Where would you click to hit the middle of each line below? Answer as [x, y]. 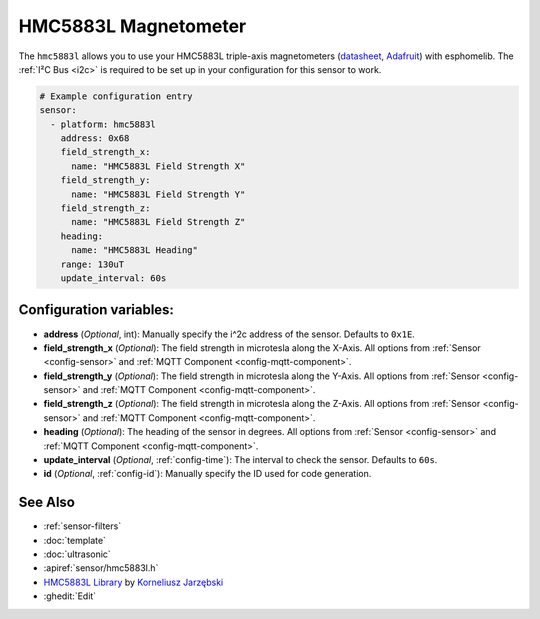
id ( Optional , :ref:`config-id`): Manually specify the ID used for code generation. [207, 474]
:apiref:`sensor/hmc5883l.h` [101, 568]
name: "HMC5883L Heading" [135, 250]
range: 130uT [92, 264]
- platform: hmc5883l [103, 124]
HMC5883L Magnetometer [132, 26]
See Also [46, 502]
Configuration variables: [96, 310]
